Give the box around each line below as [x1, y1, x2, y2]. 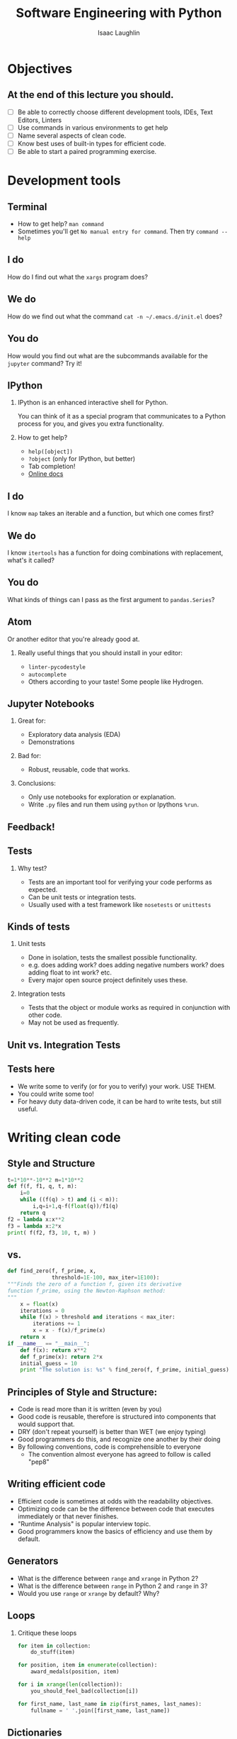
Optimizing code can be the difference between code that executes [17, 1504, 214, 1513]
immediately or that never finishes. [17, 1512, 119, 1521]
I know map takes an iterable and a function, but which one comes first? [7, 509, 214, 518]
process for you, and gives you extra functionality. [17, 420, 164, 428]
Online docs [28, 470, 64, 478]
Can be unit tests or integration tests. [28, 892, 137, 901]
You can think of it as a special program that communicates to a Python [17, 412, 226, 421]
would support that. [17, 1420, 76, 1428]
